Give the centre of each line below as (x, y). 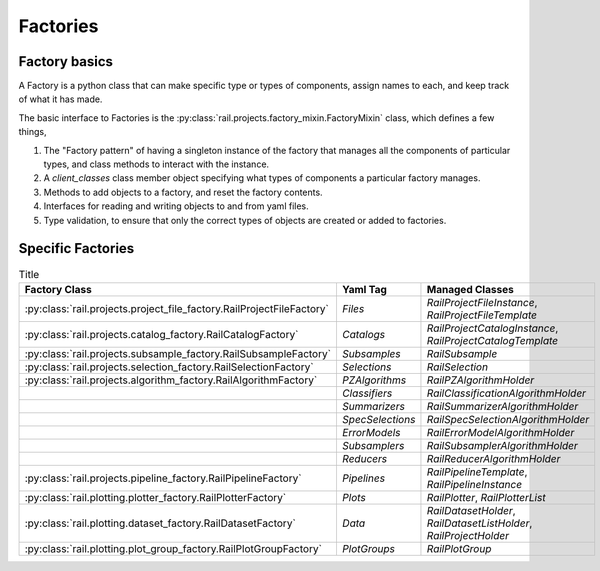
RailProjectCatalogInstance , (492, 328)
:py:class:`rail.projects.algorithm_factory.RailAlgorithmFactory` (171, 380)
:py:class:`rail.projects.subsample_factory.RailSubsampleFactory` (178, 353)
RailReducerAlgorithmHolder (493, 458)
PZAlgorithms (374, 380)
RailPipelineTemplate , (477, 472)
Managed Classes (470, 289)
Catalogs (363, 334)
